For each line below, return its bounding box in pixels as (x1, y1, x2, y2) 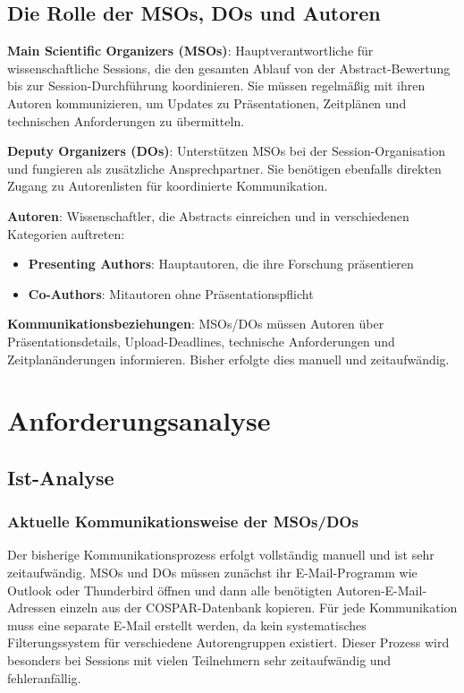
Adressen (7, 598, 56, 617)
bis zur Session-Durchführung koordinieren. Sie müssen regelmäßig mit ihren (7, 76, 426, 95)
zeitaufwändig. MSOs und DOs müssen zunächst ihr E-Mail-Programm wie (7, 563, 418, 582)
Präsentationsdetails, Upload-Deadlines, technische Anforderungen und (7, 331, 395, 350)
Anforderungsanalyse (7, 402, 271, 439)
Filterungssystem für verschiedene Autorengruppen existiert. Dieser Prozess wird (7, 633, 450, 652)
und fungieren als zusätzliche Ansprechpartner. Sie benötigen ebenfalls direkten (7, 158, 442, 177)
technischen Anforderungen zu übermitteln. (7, 111, 245, 130)
